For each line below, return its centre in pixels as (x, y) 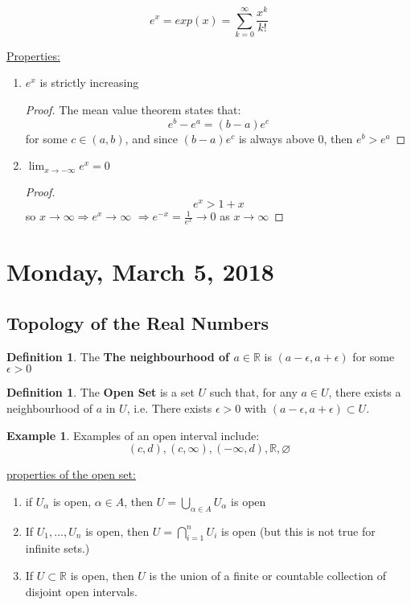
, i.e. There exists (169, 408)
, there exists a (365, 392)
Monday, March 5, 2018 (140, 272)
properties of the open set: (71, 474)
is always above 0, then (296, 138)
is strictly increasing (89, 82)
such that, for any (253, 392)
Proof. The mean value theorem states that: (133, 110)
